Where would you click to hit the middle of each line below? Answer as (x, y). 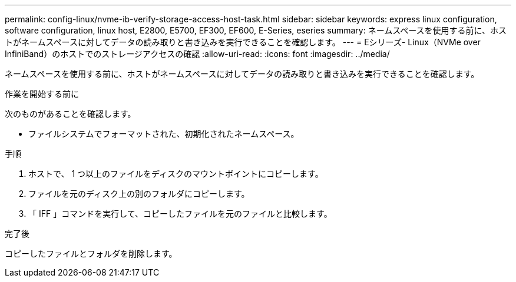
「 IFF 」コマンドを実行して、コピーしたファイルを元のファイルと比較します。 (180, 214)
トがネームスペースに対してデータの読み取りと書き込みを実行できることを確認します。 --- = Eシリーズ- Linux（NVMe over (243, 42)
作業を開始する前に (42, 94)
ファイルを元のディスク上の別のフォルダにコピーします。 (139, 194)
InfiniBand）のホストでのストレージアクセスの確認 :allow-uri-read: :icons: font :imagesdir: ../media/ (197, 54)
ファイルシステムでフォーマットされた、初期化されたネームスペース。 (164, 134)
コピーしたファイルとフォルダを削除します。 (91, 254)
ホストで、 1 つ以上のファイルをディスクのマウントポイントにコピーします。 (176, 174)
